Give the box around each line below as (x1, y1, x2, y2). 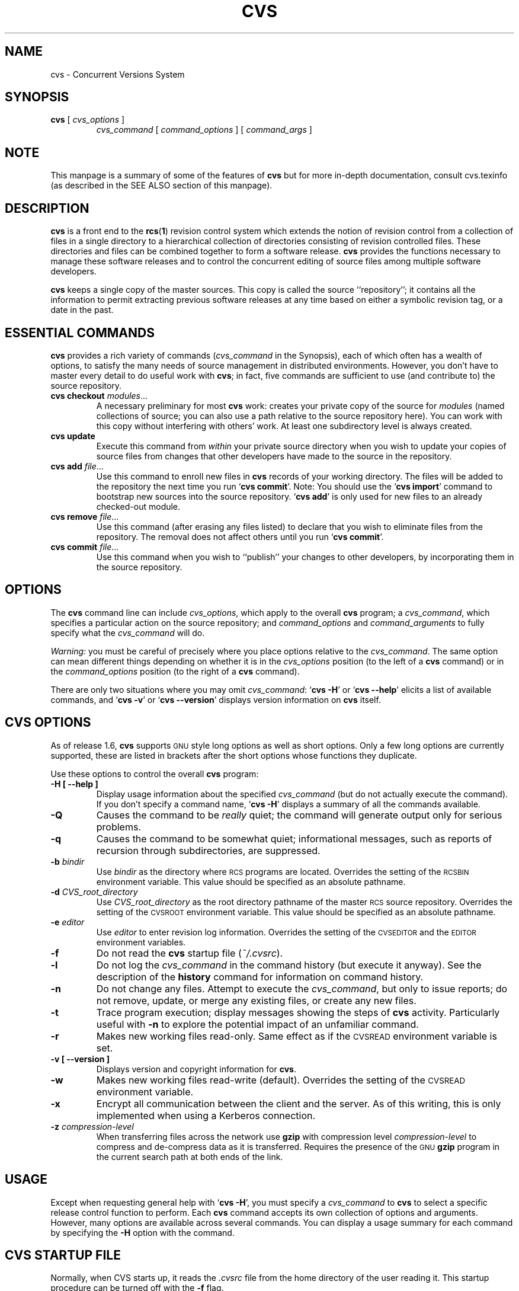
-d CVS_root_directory (50, 886, 138, 897)
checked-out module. (96, 501, 181, 512)
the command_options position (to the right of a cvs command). (50, 666, 300, 676)
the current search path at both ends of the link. (96, 1151, 283, 1162)
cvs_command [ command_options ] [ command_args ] (96, 124, 312, 135)
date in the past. (50, 305, 114, 315)
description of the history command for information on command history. (96, 970, 424, 983)
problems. (96, 820, 141, 833)
